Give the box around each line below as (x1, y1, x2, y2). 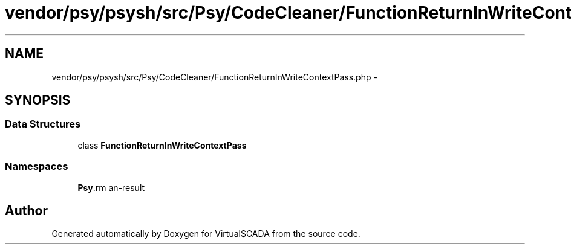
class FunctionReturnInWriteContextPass (77, 140, 247, 150)
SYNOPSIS (5, 92, 71, 108)
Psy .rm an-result (77, 182, 145, 193)
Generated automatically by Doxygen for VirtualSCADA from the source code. (51, 228, 361, 239)
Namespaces (5, 160, 68, 173)
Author (5, 202, 48, 218)
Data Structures (5, 118, 81, 131)
